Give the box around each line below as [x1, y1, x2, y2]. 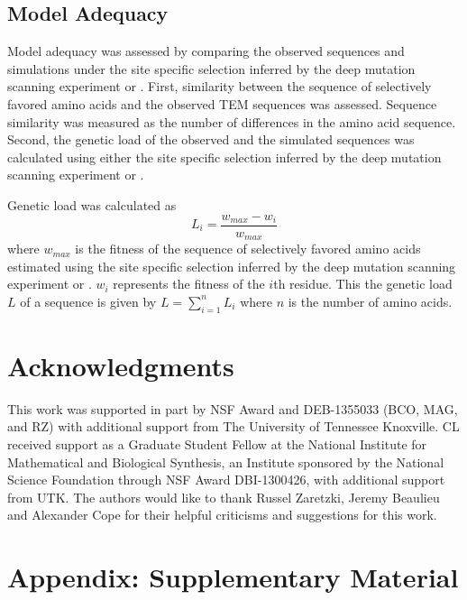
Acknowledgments [7, 346, 234, 383]
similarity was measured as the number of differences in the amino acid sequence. [7, 112, 456, 131]
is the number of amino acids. [288, 291, 453, 310]
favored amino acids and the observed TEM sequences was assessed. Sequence [7, 94, 437, 113]
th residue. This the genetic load [273, 274, 453, 293]
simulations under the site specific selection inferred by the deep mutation [7, 59, 416, 78]
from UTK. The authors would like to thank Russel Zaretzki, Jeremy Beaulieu [7, 487, 440, 506]
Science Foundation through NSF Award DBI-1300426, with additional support [7, 470, 445, 489]
